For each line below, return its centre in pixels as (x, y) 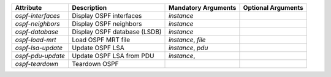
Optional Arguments (273, 8)
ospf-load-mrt (36, 40)
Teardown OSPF (95, 64)
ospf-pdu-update (40, 56)
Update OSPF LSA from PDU (113, 56)
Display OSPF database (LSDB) (116, 32)
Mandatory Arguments (203, 8)
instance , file (187, 40)
